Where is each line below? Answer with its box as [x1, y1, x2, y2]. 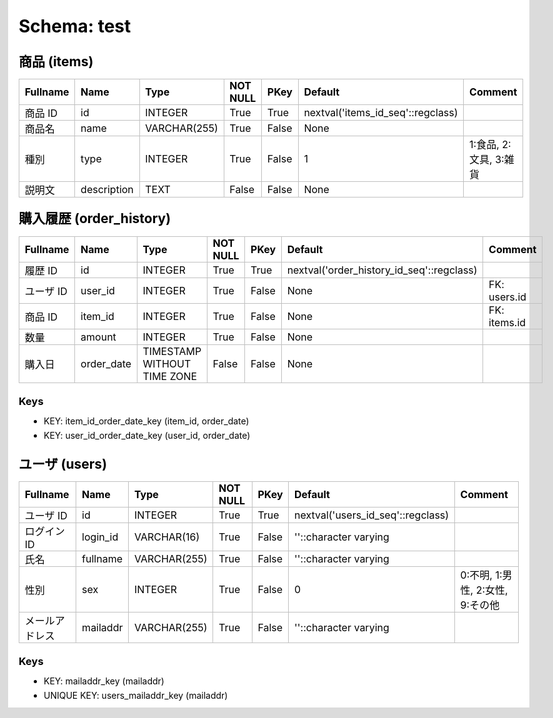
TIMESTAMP [142, 344, 202, 358]
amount [80, 330, 117, 344]
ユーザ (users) [18, 455, 108, 472]
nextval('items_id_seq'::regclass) [303, 106, 459, 120]
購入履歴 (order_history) [18, 210, 172, 227]
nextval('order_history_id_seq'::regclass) [286, 263, 478, 277]
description [80, 183, 134, 197]
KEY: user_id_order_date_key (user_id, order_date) [43, 429, 251, 441]
